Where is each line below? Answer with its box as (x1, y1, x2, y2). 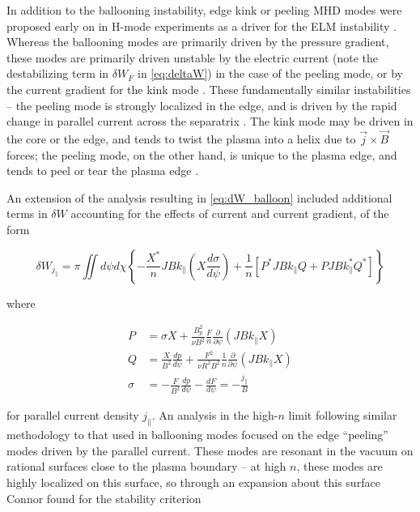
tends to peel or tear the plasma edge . (6, 162, 199, 179)
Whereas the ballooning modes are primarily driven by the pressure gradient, (6, 33, 389, 50)
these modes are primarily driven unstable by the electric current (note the (6, 49, 378, 66)
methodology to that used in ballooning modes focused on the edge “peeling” (6, 426, 388, 443)
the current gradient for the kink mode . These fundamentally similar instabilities (6, 80, 411, 97)
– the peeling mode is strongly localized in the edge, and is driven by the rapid (6, 96, 397, 113)
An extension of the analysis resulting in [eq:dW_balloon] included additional (6, 189, 392, 206)
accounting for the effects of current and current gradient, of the (70, 205, 389, 222)
